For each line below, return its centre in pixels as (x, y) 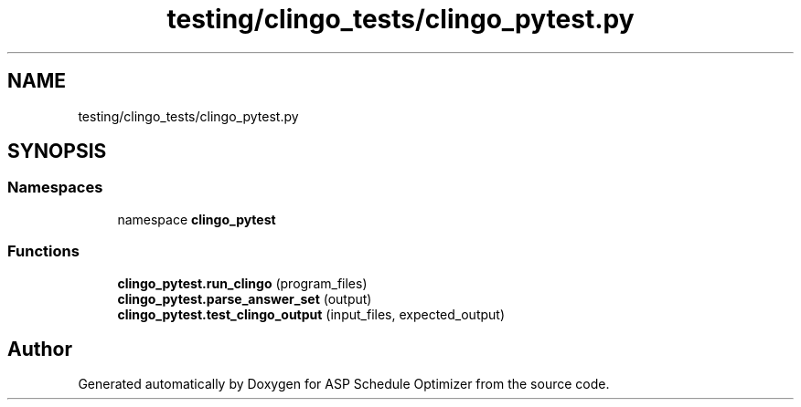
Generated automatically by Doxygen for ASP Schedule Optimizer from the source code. (344, 384)
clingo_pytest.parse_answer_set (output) (245, 298)
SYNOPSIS (57, 151)
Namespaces (55, 188)
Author (40, 349)
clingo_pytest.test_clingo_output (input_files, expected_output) (311, 314)
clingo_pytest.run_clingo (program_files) (242, 283)
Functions (43, 251)
